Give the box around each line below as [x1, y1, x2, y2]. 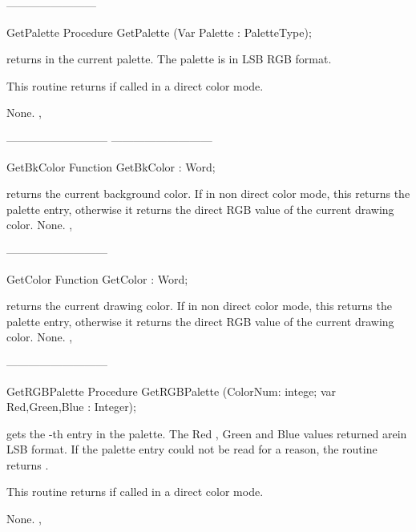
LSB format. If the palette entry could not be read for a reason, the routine [6, 441, 378, 457]
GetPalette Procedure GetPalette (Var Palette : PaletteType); [6, 23, 312, 40]
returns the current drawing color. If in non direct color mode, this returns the [6, 297, 392, 314]
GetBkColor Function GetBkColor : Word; [6, 158, 216, 175]
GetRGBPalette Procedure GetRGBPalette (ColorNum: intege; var [6, 382, 337, 399]
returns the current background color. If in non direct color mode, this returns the [6, 185, 410, 202]
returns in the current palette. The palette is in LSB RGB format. [6, 50, 332, 67]
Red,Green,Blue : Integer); [6, 398, 136, 415]
